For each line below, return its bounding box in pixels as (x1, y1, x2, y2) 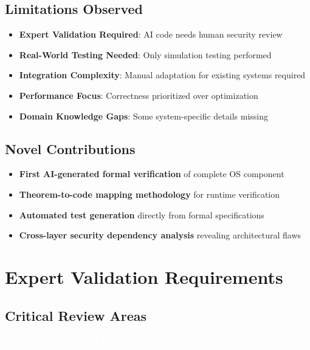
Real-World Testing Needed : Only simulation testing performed (19, 48, 272, 61)
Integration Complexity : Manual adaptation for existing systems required (19, 69, 306, 81)
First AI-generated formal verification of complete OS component (19, 167, 284, 180)
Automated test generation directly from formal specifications (19, 208, 264, 221)
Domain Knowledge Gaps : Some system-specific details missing (19, 109, 269, 122)
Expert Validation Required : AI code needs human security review (19, 28, 283, 41)
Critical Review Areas (5, 306, 147, 325)
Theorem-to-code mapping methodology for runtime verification (19, 187, 280, 200)
